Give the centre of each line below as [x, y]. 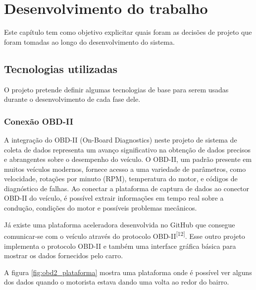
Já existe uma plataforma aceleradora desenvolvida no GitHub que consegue [120, 224]
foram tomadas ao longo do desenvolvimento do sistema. [89, 41]
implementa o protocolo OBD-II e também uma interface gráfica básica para [120, 246]
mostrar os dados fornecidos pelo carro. [64, 255]
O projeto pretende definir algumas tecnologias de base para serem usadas [116, 89]
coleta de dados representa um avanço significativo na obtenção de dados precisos [127, 149]
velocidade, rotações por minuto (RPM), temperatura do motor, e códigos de [121, 179]
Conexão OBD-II [39, 121]
